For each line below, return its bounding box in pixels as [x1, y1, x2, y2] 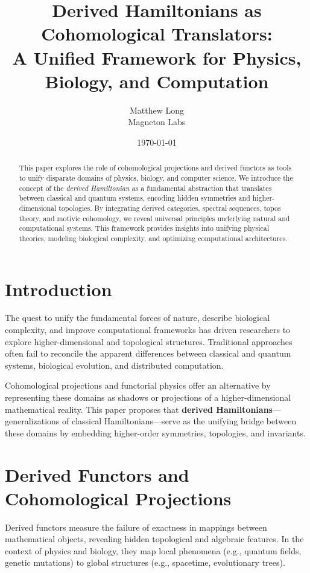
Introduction [5, 276, 112, 301]
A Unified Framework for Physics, [12, 45, 302, 70]
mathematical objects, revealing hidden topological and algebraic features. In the [5, 533, 304, 545]
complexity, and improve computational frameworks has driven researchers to [5, 323, 291, 336]
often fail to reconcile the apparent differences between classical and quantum [5, 347, 291, 360]
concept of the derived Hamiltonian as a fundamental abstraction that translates [19, 183, 272, 193]
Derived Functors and [5, 462, 189, 487]
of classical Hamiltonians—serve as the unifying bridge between [62, 415, 297, 427]
